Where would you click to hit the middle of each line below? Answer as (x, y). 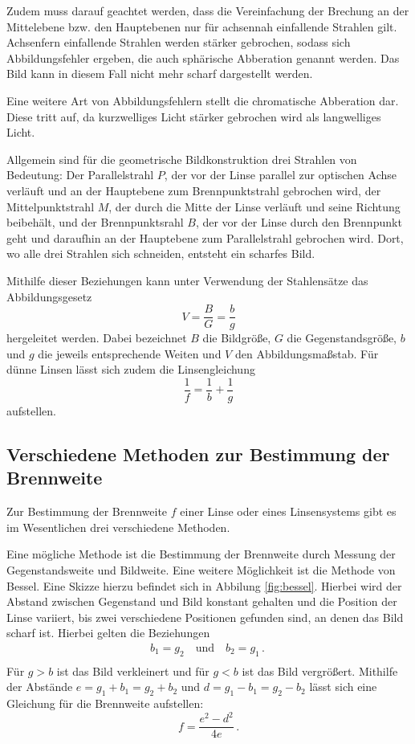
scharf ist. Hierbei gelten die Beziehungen (108, 633)
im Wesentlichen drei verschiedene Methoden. (118, 527)
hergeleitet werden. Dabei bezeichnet (97, 338)
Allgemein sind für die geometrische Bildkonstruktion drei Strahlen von (182, 159)
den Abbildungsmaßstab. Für (307, 353)
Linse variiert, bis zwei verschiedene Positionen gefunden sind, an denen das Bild (205, 617)
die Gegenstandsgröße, (342, 338)
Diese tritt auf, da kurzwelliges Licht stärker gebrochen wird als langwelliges (194, 116)
